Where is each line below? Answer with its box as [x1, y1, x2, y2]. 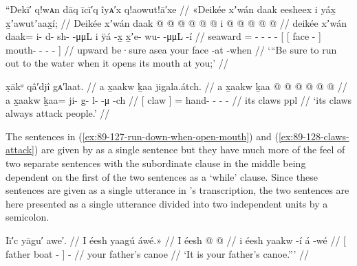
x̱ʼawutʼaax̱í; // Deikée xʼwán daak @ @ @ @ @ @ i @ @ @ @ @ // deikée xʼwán [6, 15, 347, 30]
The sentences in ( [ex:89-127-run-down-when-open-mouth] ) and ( [6, 129, 279, 143]
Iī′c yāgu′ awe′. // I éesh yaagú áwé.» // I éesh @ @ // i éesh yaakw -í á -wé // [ [6, 232, 346, 247]
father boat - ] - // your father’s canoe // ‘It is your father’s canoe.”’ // [6, 246, 310, 261]
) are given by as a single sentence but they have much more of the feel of [34, 142, 345, 157]
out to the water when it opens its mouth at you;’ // [6, 56, 228, 70]
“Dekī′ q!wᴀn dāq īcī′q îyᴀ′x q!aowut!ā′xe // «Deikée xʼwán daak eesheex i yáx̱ [6, 2, 336, 16]
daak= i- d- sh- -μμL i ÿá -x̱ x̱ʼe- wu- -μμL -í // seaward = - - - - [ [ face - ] [6, 29, 322, 43]
